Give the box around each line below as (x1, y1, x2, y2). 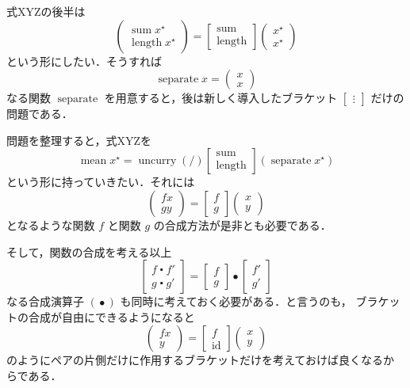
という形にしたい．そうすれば (6, 52, 162, 69)
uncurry (138, 155, 177, 167)
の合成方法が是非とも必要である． (153, 216, 331, 233)
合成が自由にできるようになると (28, 308, 195, 325)
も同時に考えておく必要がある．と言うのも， (120, 293, 352, 310)
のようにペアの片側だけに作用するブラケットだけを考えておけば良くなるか (6, 352, 394, 368)
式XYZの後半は (6, 3, 86, 19)
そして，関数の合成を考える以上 (6, 243, 172, 260)
